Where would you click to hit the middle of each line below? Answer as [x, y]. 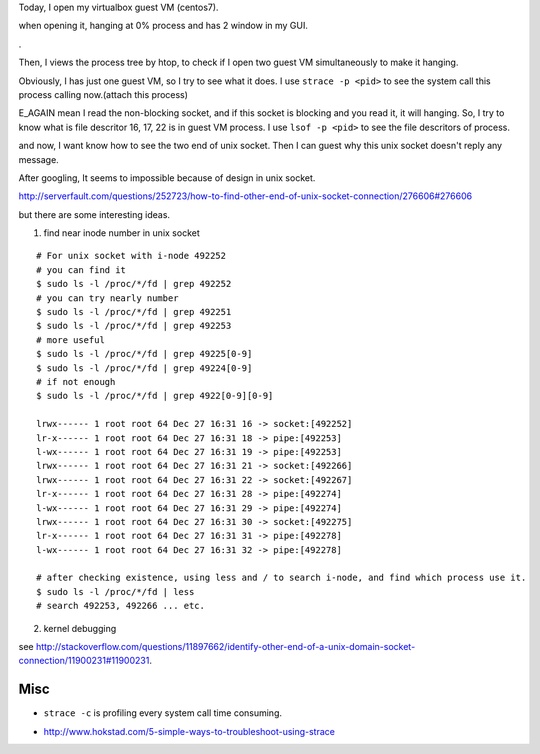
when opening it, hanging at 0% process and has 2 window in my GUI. [163, 26]
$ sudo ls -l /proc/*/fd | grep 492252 [134, 284]
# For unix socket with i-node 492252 [131, 256]
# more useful [70, 339]
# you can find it [81, 269]
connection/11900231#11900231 [84, 661]
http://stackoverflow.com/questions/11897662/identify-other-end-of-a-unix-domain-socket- [225, 647]
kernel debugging [80, 628]
